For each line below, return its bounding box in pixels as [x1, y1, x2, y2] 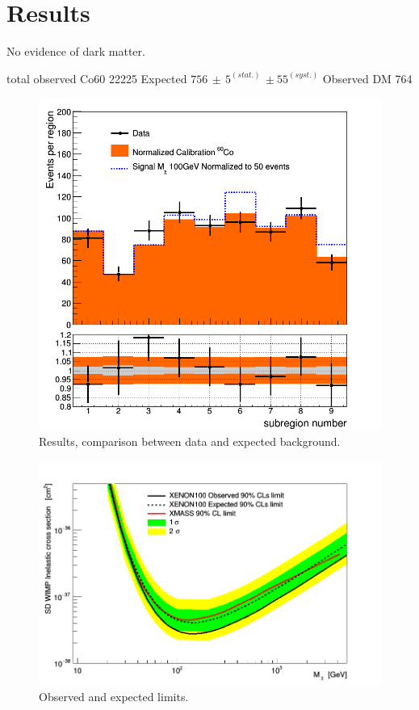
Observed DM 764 [322, 69, 413, 86]
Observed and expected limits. [39, 688, 189, 705]
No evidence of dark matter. [6, 43, 145, 60]
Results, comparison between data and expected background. [39, 433, 341, 450]
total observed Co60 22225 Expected [6, 69, 187, 86]
